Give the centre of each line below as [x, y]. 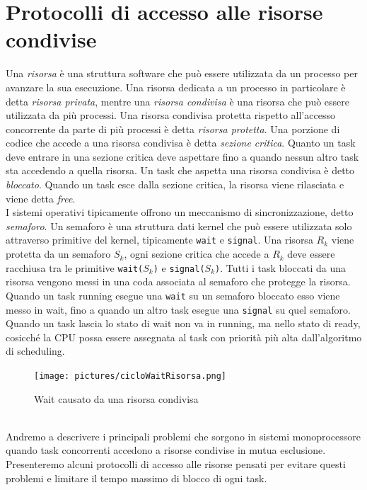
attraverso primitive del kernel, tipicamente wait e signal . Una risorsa [159, 240]
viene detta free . [41, 198]
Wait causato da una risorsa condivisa [116, 398]
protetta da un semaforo [58, 254]
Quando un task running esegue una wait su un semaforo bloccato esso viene [173, 295]
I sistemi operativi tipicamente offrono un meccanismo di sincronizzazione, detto [180, 212]
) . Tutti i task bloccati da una [281, 267]
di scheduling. [35, 351]
